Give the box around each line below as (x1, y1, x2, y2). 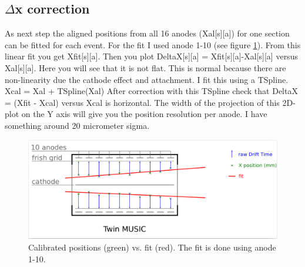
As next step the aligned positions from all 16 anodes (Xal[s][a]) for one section (5, 27, 290, 39)
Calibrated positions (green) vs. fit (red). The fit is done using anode (28, 241, 276, 253)
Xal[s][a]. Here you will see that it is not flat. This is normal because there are (5, 61, 286, 74)
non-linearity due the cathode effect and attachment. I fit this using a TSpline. (5, 73, 289, 85)
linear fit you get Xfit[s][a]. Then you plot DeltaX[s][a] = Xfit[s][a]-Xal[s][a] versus (5, 50, 298, 62)
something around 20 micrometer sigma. (5, 119, 150, 131)
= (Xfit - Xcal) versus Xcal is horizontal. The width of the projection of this (5, 96, 280, 108)
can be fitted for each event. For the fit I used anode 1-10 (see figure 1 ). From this (5, 38, 301, 51)
